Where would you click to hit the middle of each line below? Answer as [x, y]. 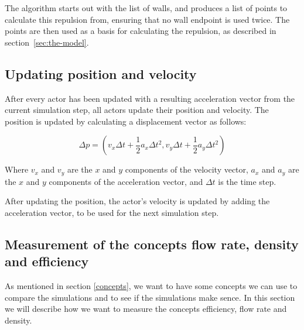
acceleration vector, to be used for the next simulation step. [112, 212]
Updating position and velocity [101, 73]
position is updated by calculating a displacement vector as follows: [126, 121]
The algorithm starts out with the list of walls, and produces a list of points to [146, 8]
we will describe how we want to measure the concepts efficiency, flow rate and [146, 309]
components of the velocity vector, [187, 169]
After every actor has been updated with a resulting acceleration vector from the [150, 98]
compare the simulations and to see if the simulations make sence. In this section [150, 297]
